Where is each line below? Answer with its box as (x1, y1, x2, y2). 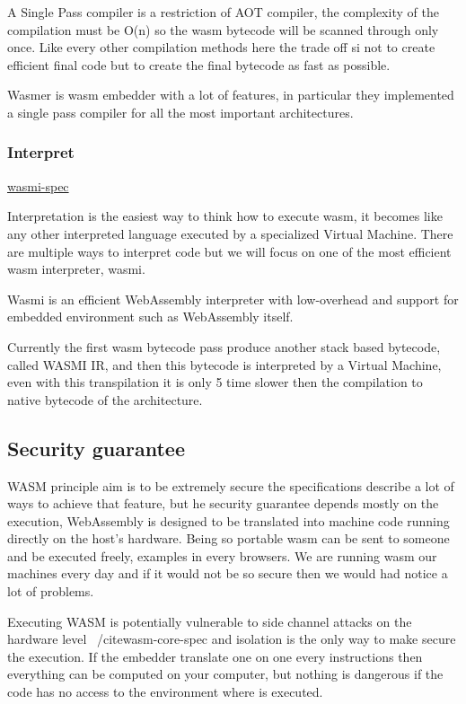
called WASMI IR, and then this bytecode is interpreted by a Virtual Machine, (7, 355, 442, 374)
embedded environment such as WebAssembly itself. (7, 307, 294, 326)
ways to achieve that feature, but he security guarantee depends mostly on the (7, 494, 439, 513)
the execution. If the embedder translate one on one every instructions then (7, 647, 423, 665)
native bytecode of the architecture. (7, 390, 203, 409)
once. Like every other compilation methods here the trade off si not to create (7, 38, 435, 57)
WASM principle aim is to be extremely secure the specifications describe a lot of (7, 476, 454, 495)
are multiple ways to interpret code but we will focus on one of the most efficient (7, 242, 452, 260)
